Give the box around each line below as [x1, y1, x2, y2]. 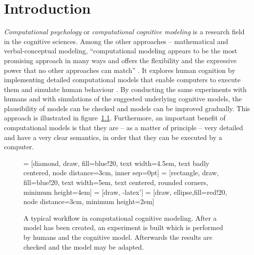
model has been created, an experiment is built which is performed [23, 222, 223, 232]
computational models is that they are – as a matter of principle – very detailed [4, 122, 243, 133]
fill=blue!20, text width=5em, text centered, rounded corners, [23, 177, 208, 187]
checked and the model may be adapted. [23, 241, 144, 252]
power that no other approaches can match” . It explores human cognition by [4, 65, 235, 75]
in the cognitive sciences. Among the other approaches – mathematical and [4, 36, 229, 46]
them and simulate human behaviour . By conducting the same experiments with [4, 84, 247, 94]
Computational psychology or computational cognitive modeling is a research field [4, 26, 245, 37]
